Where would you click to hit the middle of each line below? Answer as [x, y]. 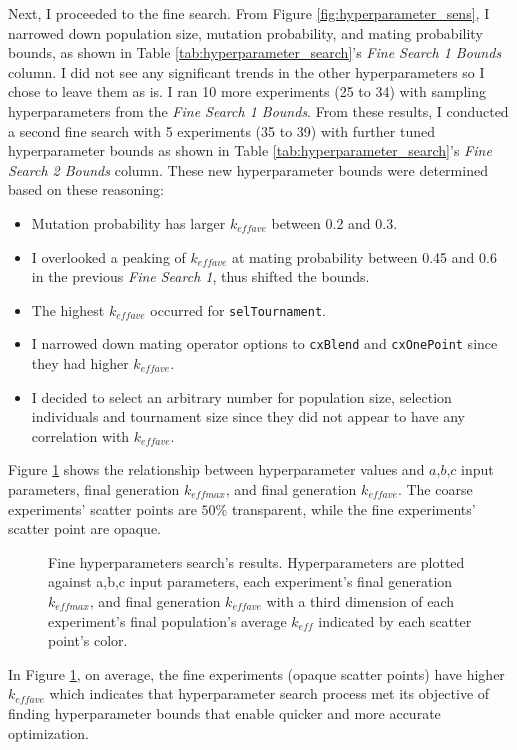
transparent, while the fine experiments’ [353, 508]
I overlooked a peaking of [108, 256]
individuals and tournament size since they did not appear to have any [248, 416]
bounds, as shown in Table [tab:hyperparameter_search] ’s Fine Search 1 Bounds [255, 52]
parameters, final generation [94, 489]
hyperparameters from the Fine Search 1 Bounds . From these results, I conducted [258, 110]
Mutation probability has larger [128, 222]
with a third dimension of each [360, 600]
